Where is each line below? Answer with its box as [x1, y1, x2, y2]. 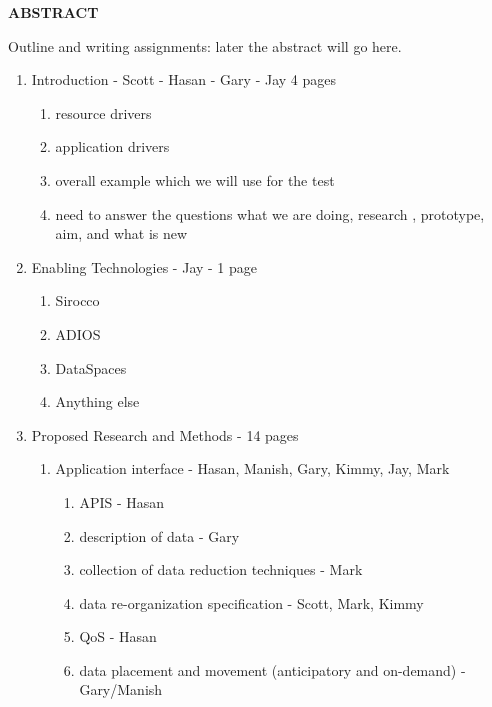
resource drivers [55, 102, 152, 123]
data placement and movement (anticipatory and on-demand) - [79, 659, 466, 680]
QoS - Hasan [79, 626, 157, 647]
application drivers [55, 136, 170, 157]
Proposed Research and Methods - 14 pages [31, 424, 299, 445]
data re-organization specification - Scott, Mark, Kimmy [79, 592, 424, 613]
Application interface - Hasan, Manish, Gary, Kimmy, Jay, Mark [55, 458, 450, 479]
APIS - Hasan [79, 491, 165, 512]
